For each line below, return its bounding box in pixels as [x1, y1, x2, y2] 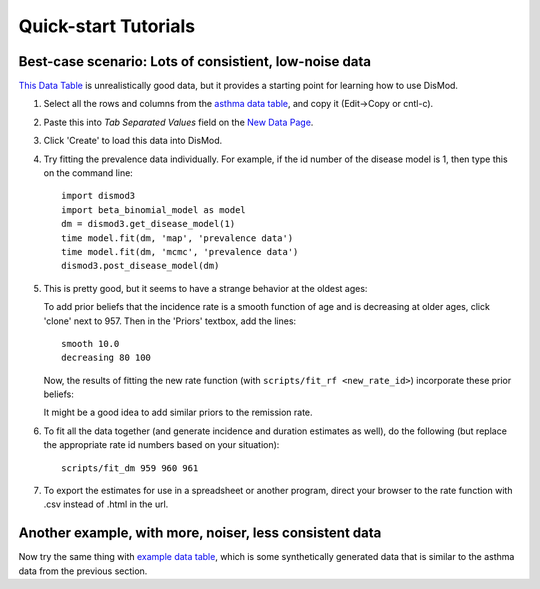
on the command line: [43, 167, 134, 179]
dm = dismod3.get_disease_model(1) [61, 218, 236, 230]
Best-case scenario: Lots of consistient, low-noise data [18, 53, 372, 70]
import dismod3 [61, 190, 136, 202]
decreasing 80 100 [61, 352, 152, 364]
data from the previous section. [18, 565, 148, 577]
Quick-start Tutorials [18, 15, 195, 37]
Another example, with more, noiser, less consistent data [18, 525, 382, 542]
